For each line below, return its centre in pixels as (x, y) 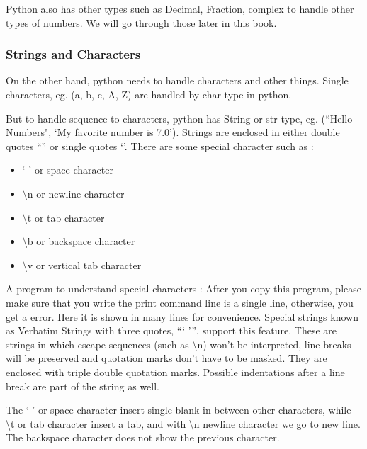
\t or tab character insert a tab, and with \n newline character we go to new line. (183, 423)
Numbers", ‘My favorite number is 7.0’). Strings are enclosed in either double (173, 132)
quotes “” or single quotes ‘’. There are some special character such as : (160, 146)
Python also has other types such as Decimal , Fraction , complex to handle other (180, 8)
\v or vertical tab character (82, 265)
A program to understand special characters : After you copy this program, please (183, 289)
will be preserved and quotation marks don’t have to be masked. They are (166, 358)
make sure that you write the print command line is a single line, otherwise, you (180, 302)
